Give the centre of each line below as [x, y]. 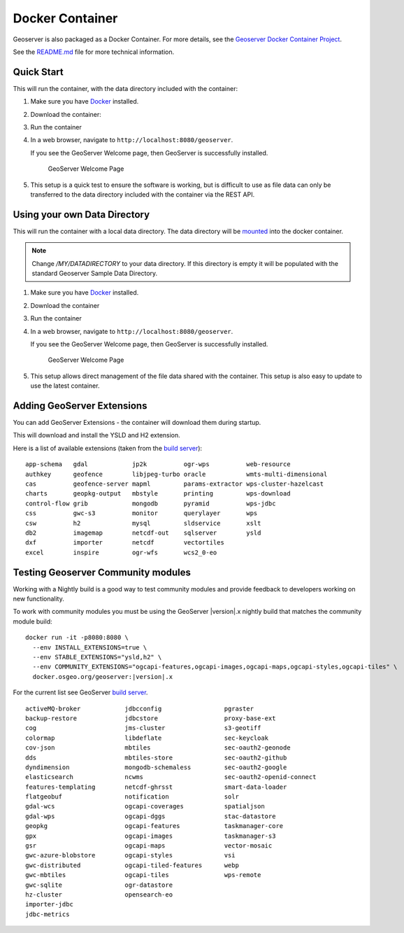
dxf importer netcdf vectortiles [125, 543]
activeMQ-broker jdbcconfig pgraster [140, 708]
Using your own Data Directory [81, 215]
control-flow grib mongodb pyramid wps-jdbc [151, 503]
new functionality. [38, 599]
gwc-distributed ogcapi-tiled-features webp [132, 865]
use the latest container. [65, 386]
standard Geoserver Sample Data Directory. [95, 274]
